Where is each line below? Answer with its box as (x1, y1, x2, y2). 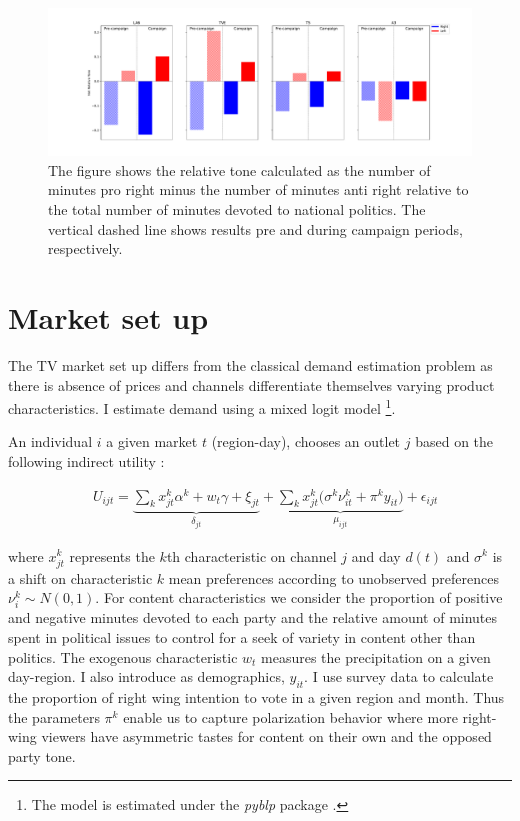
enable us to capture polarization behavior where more (123, 706, 458, 727)
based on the (415, 431, 494, 452)
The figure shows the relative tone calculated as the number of (48, 159, 431, 180)
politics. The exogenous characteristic (8, 646, 238, 667)
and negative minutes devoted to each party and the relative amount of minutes (8, 607, 498, 628)
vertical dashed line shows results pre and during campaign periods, (48, 218, 463, 239)
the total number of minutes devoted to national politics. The (48, 199, 426, 220)
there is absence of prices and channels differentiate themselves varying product (8, 374, 495, 395)
